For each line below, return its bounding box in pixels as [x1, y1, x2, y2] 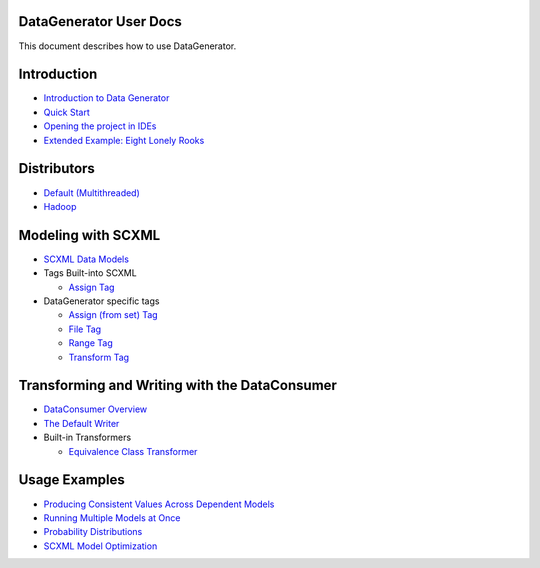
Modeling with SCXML [18, 226, 161, 244]
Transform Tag [68, 351, 130, 363]
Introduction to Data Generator [43, 92, 170, 104]
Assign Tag [68, 281, 115, 293]
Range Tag [68, 337, 114, 349]
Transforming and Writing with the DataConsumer [18, 377, 337, 394]
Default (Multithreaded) [43, 186, 140, 199]
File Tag [68, 323, 102, 335]
